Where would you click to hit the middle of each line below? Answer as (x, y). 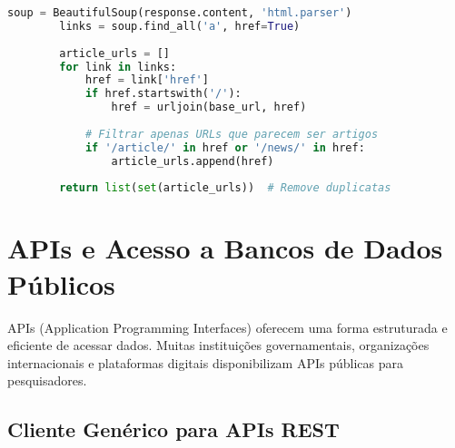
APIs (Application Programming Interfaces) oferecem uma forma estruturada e (227, 327)
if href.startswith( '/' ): (163, 94)
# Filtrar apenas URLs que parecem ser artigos (232, 134)
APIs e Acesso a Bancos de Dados (225, 248)
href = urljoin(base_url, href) (209, 107)
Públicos (61, 283)
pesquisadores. (47, 380)
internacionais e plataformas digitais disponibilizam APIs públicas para (205, 362)
